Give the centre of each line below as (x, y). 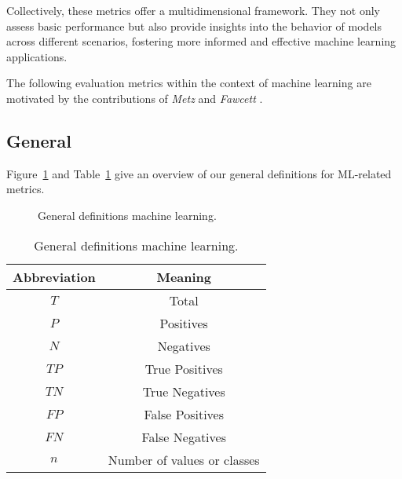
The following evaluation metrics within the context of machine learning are (189, 83)
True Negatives (184, 391)
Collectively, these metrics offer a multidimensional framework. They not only (193, 10)
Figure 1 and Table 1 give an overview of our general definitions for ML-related (199, 173)
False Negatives (184, 437)
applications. (37, 56)
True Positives (184, 368)
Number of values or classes (184, 459)
